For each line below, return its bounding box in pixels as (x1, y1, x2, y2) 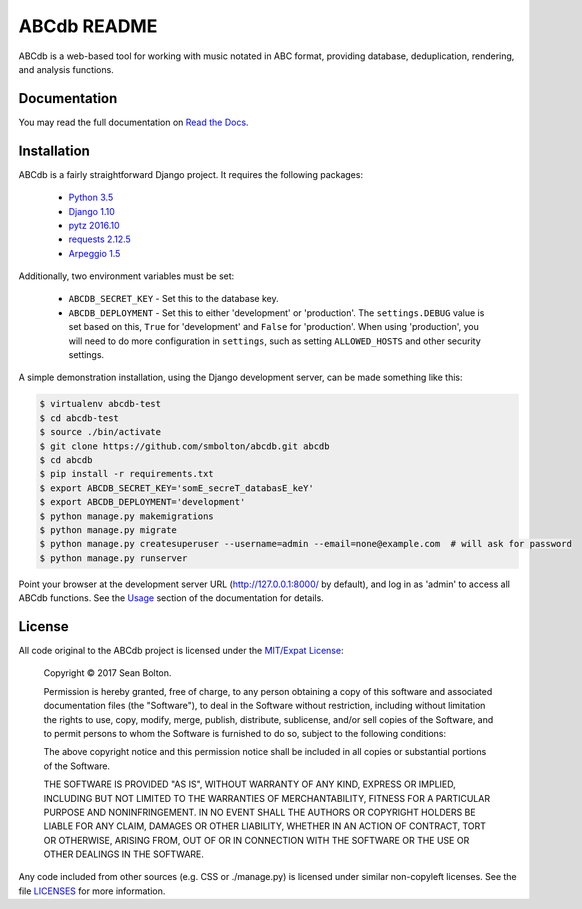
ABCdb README (18, 15, 158, 37)
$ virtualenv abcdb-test (39, 398, 162, 410)
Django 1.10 (68, 205, 115, 217)
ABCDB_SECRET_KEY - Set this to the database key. (68, 293, 279, 305)
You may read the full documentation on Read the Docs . (18, 116, 249, 128)
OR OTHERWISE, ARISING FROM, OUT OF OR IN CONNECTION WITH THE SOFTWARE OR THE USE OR (43, 834, 470, 846)
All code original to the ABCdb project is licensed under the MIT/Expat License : (18, 645, 344, 656)
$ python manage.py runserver (39, 552, 188, 564)
